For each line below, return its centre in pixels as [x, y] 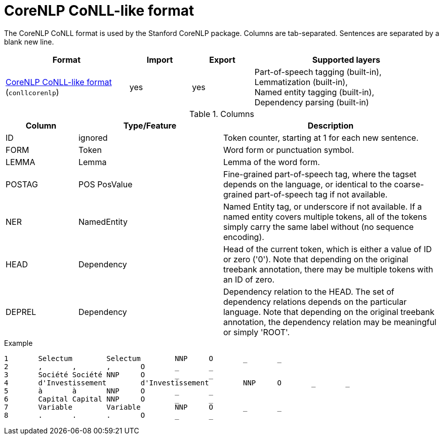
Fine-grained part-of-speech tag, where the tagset [320, 174]
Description [331, 125]
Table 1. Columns [222, 114]
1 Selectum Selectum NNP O [109, 358]
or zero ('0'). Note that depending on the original [316, 259]
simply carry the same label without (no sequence [318, 227]
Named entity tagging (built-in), [314, 92]
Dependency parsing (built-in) [312, 102]
